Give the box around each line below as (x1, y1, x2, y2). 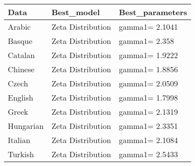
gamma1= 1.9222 (119, 49, 178, 61)
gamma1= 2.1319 (119, 106, 178, 117)
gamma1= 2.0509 (119, 78, 178, 89)
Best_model (51, 6, 100, 18)
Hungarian (8, 120, 44, 131)
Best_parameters (119, 6, 187, 18)
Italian (8, 134, 30, 145)
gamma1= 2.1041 (119, 21, 178, 32)
